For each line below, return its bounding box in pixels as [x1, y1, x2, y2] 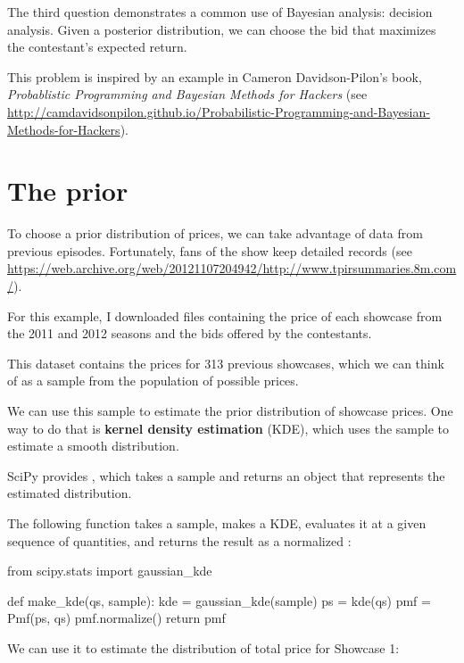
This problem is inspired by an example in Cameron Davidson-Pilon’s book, [7, 67, 422, 86]
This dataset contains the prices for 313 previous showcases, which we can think [7, 353, 444, 372]
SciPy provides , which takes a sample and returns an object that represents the [7, 466, 445, 485]
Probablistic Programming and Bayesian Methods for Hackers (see [7, 85, 368, 104]
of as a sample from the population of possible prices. [7, 371, 299, 390]
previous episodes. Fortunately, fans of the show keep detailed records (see [7, 241, 412, 260]
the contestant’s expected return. [7, 37, 187, 56]
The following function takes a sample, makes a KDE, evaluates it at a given [7, 514, 427, 532]
